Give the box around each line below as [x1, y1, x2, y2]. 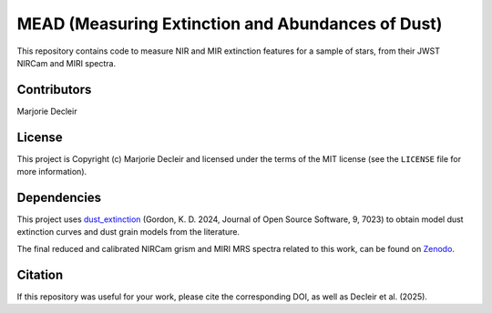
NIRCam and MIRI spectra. [16, 57, 117, 68]
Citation [16, 267, 64, 282]
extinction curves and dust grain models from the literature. [16, 227, 241, 237]
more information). [16, 167, 87, 177]
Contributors [16, 82, 92, 97]
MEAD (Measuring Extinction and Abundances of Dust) [16, 14, 443, 34]
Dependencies [16, 189, 102, 205]
